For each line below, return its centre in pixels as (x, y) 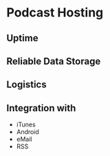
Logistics (26, 85)
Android (27, 132)
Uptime (22, 38)
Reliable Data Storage (54, 61)
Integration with (41, 108)
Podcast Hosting (55, 13)
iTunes (26, 124)
